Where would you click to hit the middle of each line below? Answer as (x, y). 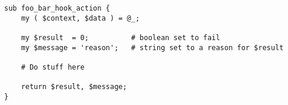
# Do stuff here (53, 67)
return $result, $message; (74, 87)
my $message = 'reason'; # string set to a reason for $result (152, 47)
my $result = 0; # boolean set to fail (121, 37)
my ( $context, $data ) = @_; (80, 18)
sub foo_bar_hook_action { (57, 8)
